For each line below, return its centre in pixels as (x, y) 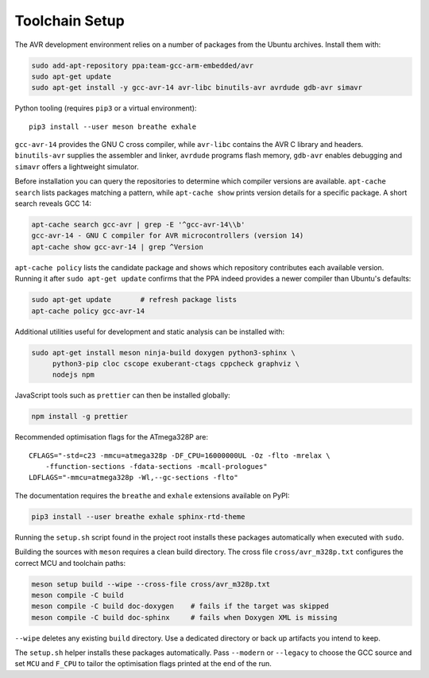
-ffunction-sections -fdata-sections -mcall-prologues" (156, 467)
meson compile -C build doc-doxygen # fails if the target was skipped (180, 606)
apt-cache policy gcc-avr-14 (88, 311)
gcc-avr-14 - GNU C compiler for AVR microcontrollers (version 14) (168, 236)
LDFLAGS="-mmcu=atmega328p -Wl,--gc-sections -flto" (133, 478)
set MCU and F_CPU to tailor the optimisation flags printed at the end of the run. (143, 664)
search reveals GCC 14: (53, 203)
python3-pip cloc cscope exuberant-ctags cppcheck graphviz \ (176, 363)
